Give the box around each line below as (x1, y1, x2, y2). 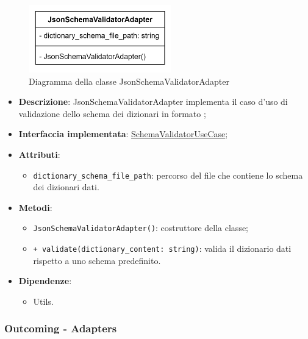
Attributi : (18, 148, 60, 160)
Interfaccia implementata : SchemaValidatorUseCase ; (18, 127, 228, 140)
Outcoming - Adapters (4, 321, 117, 336)
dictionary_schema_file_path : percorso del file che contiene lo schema (33, 168, 303, 181)
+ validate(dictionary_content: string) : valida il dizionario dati (33, 242, 292, 255)
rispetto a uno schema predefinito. (33, 254, 161, 266)
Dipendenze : (18, 274, 72, 287)
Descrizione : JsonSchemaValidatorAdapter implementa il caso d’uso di (18, 95, 288, 108)
